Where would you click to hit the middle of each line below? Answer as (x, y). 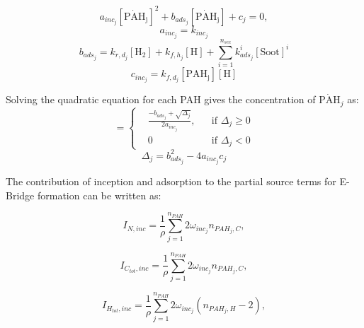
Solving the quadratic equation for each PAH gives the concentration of (161, 99)
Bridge (20, 195)
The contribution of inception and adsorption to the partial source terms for (171, 181)
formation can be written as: (99, 195)
